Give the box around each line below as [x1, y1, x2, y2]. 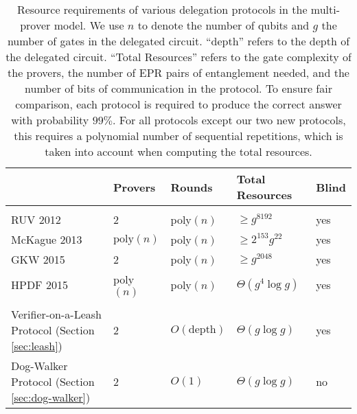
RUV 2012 [11, 211, 61, 227]
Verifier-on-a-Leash [11, 306, 102, 322]
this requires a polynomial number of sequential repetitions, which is [14, 128, 343, 143]
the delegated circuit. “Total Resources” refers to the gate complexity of [5, 49, 352, 65]
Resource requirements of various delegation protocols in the [16, 1, 308, 17]
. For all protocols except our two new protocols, [112, 112, 346, 128]
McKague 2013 [11, 231, 82, 247]
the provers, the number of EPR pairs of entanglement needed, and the [8, 65, 349, 80]
